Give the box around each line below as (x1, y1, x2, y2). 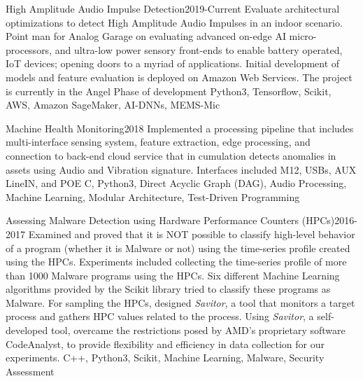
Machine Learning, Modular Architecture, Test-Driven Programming (6, 189, 300, 204)
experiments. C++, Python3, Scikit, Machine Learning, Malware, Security (6, 350, 325, 365)
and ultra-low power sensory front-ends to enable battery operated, (55, 42, 343, 57)
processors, (6, 42, 52, 57)
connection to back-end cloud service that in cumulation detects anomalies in (6, 148, 336, 162)
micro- (289, 29, 317, 43)
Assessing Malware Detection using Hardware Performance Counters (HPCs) (6, 213, 335, 228)
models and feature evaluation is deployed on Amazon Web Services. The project (6, 69, 353, 84)
